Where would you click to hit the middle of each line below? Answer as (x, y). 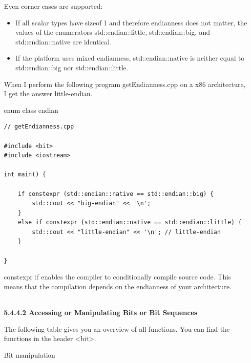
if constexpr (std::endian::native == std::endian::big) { (116, 194)
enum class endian (31, 110)
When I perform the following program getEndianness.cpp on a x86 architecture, (125, 84)
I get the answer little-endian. (48, 94)
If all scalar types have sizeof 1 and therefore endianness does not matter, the (131, 22)
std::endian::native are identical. (63, 41)
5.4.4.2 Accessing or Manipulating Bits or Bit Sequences (101, 312)
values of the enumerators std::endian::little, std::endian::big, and (113, 32)
